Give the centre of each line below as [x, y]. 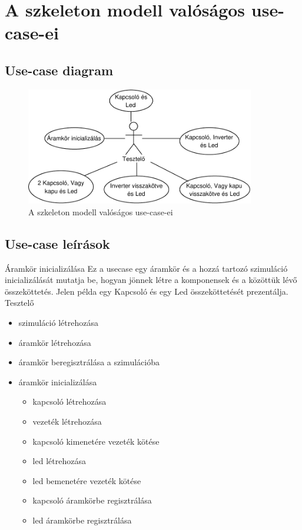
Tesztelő [19, 303]
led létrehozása [59, 461]
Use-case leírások [57, 243]
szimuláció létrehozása [58, 322]
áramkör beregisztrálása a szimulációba [89, 362]
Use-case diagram [59, 70]
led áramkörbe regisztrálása [82, 520]
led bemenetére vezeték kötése [87, 480]
